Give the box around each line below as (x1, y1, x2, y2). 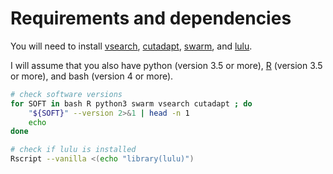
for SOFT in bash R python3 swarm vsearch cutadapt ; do (10, 98, 253, 109)
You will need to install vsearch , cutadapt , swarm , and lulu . (10, 40, 253, 52)
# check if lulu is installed (10, 145, 137, 155)
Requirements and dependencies (10, 7, 292, 30)
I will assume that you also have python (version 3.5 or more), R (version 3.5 (10, 59, 323, 71)
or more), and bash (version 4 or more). (10, 70, 174, 82)
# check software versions (10, 89, 123, 99)
